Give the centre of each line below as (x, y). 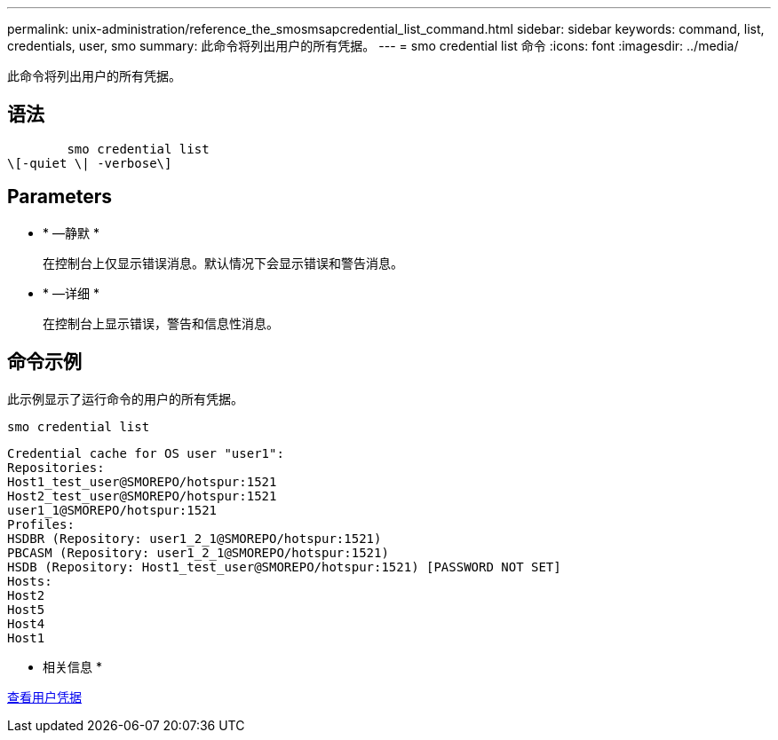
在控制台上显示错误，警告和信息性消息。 (161, 323)
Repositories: (56, 467)
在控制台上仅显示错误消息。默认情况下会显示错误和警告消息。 (223, 263)
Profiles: (41, 524)
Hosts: (30, 581)
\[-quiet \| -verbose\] (90, 163)
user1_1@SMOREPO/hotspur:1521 (112, 510)
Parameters (60, 197)
